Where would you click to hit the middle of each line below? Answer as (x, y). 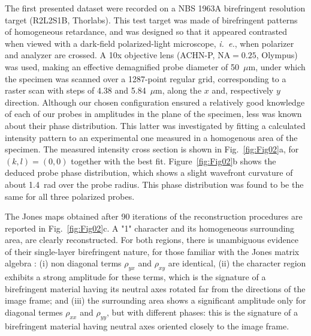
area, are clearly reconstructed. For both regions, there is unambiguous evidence (152, 240)
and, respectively (243, 90)
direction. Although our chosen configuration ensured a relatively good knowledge (155, 102)
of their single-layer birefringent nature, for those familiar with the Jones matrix (152, 251)
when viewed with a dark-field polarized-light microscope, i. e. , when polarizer (150, 43)
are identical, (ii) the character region (237, 263)
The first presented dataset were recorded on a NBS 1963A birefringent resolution (155, 8)
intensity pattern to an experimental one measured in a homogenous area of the (151, 137)
